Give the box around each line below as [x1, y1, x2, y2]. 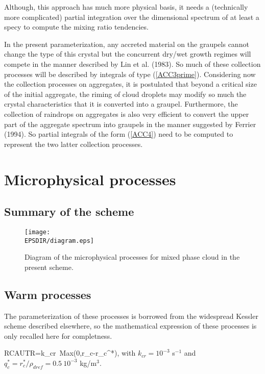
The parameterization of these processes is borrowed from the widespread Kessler [4, 310, 258, 321]
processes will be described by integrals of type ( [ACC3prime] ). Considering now [4, 68, 256, 79]
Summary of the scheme [4, 204, 134, 219]
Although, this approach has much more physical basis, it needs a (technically [4, 2, 248, 12]
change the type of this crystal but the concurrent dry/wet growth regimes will [4, 48, 251, 59]
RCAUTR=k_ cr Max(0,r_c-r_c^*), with [4, 347, 136, 358]
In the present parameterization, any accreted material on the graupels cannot [4, 38, 249, 49]
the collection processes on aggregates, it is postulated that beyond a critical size [4, 79, 257, 89]
